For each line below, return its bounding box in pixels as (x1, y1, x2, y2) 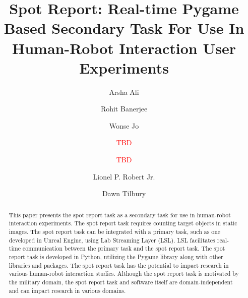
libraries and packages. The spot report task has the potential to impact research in (9, 261, 229, 269)
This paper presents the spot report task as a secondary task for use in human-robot (9, 210, 231, 219)
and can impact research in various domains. (9, 286, 126, 294)
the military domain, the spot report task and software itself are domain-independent (9, 277, 233, 286)
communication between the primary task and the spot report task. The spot (22, 244, 225, 253)
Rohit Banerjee (100, 103, 148, 114)
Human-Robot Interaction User (12, 37, 236, 58)
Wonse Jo (109, 120, 139, 131)
